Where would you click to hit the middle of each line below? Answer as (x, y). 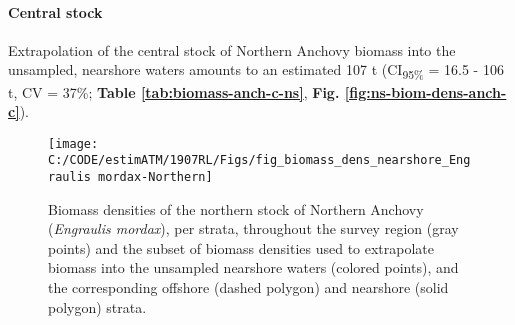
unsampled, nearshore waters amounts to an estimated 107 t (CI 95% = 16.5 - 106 (256, 71)
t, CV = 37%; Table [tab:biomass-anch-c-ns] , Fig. (174, 91)
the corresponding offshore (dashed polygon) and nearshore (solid (248, 287)
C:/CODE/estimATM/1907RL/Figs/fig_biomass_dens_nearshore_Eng (259, 160)
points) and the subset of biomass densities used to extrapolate (241, 247)
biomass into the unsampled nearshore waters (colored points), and (253, 267)
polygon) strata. (97, 306)
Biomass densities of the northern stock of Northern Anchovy (236, 208)
